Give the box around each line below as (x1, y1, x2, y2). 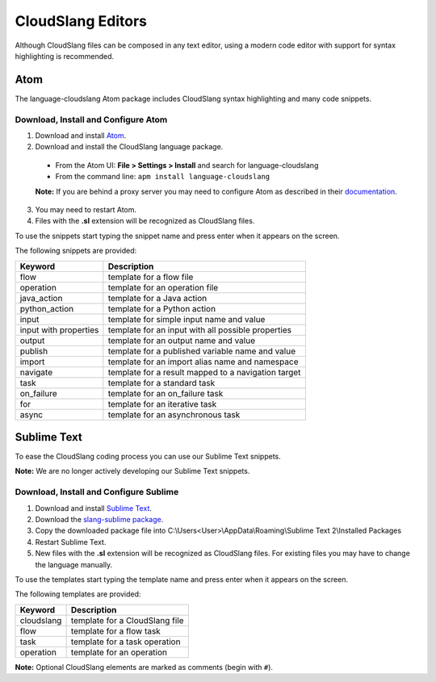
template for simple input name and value (107, 313, 266, 324)
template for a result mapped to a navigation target (107, 366, 301, 378)
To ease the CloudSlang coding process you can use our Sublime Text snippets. (15, 452, 282, 462)
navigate (19, 366, 53, 378)
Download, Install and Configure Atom (15, 114, 168, 125)
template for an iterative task (107, 398, 217, 409)
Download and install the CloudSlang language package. (35, 142, 224, 152)
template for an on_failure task (107, 387, 224, 399)
